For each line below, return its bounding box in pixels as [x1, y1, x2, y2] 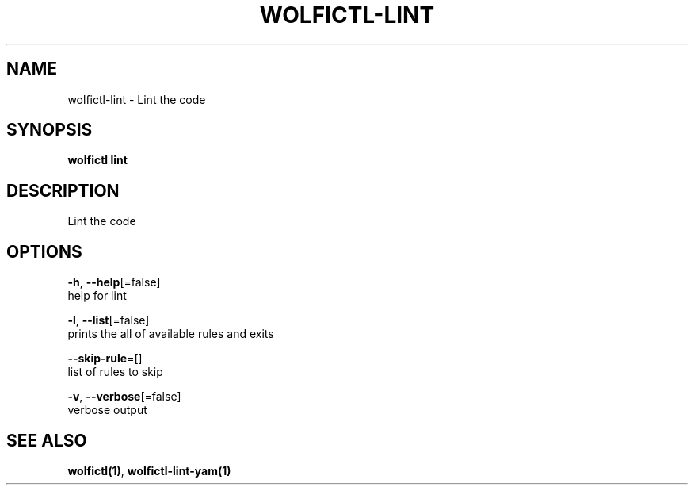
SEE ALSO [6, 430, 87, 451]
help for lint [67, 289, 127, 303]
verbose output [67, 403, 147, 417]
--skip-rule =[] [67, 351, 143, 366]
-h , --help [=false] [67, 275, 161, 290]
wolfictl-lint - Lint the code [67, 92, 206, 106]
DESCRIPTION [6, 180, 120, 201]
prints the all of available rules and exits [67, 327, 274, 341]
